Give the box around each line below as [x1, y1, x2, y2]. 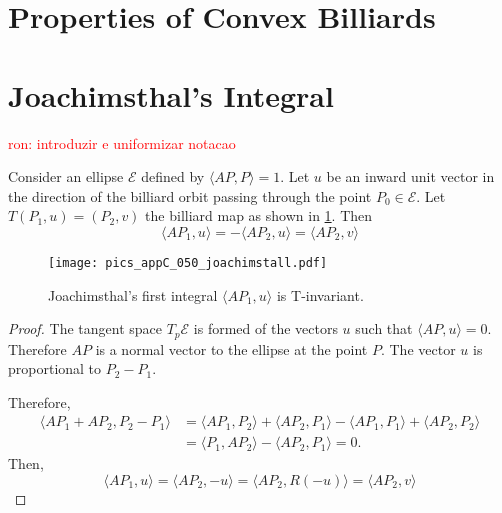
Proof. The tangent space [8, 318, 163, 339]
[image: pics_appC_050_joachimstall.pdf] [48, 255, 328, 270]
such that [355, 318, 413, 339]
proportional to [8, 358, 102, 379]
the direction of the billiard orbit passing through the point [8, 185, 372, 206]
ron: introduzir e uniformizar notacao [8, 132, 236, 153]
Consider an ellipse [8, 166, 124, 187]
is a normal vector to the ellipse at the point [95, 338, 368, 359]
